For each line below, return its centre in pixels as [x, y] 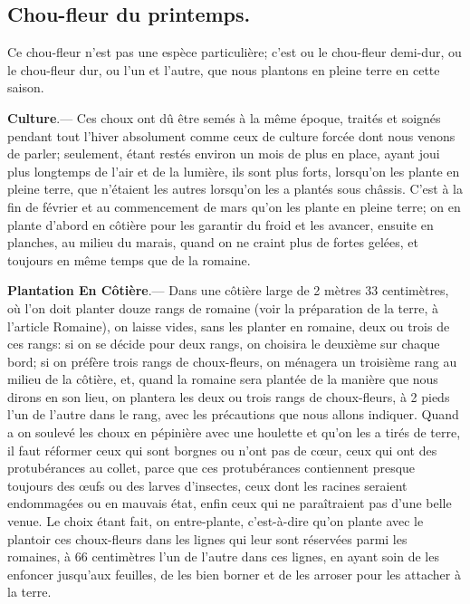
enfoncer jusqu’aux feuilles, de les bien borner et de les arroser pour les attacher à [234, 574]
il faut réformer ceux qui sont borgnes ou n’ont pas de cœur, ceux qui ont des [222, 450]
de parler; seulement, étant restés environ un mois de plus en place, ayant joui [224, 153]
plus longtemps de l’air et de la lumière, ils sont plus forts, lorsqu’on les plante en [234, 171]
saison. [26, 87]
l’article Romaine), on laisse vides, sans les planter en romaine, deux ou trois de [229, 326]
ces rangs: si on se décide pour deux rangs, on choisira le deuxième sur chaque [224, 344]
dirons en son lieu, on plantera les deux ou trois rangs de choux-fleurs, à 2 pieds [229, 396]
